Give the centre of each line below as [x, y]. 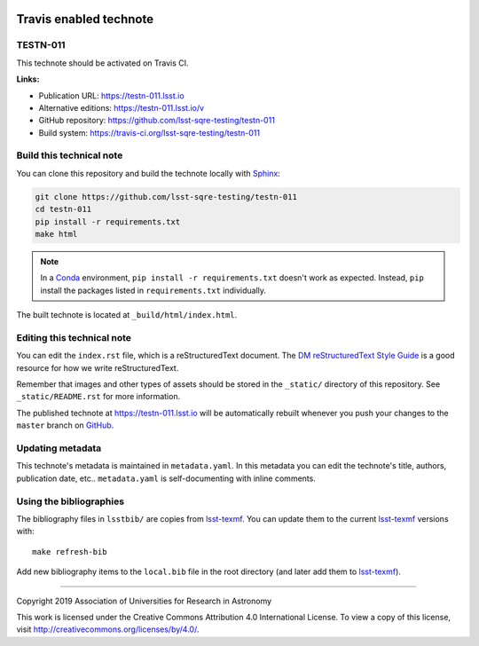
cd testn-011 [63, 209]
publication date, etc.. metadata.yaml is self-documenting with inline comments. [166, 478]
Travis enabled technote [85, 19]
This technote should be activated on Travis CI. [103, 63]
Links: [28, 79]
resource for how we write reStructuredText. [98, 367]
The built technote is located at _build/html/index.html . [127, 315]
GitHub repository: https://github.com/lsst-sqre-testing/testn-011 [157, 121]
